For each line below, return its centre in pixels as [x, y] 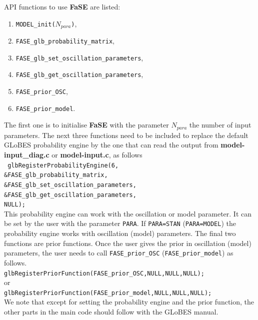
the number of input [220, 125]
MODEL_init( [35, 24]
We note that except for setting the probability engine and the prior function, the [129, 302]
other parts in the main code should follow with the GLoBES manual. [111, 312]
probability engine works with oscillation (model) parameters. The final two [120, 233]
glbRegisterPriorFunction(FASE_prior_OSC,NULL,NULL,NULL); [104, 273]
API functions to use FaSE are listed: [62, 6]
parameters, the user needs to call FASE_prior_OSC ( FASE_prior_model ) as [119, 253]
